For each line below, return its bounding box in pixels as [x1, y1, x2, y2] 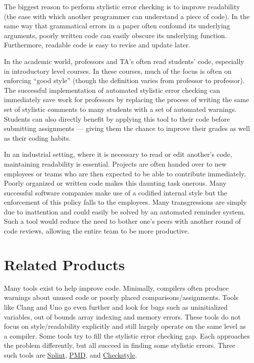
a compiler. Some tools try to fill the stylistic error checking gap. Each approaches [4, 330, 250, 341]
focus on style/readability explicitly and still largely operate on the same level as [4, 321, 246, 331]
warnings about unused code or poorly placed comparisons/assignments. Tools [4, 292, 239, 302]
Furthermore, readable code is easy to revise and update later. [4, 40, 190, 50]
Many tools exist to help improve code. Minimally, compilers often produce [4, 282, 229, 293]
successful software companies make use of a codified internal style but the [4, 187, 227, 197]
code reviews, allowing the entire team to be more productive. [4, 226, 189, 236]
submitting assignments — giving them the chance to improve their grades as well [4, 123, 250, 133]
